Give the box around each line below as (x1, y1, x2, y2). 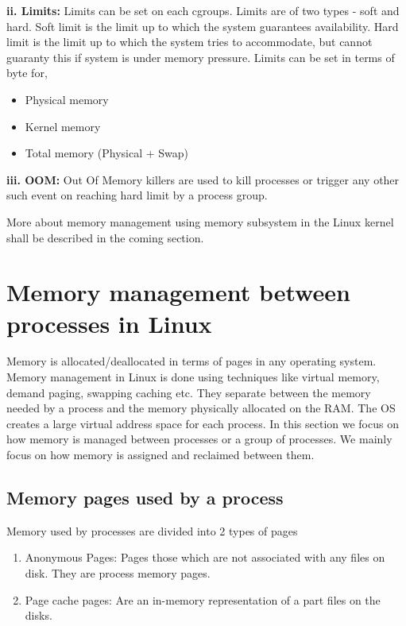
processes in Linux (6, 307, 212, 339)
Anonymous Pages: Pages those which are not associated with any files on (25, 549, 385, 566)
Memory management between (6, 276, 350, 308)
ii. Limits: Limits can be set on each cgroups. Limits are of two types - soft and (6, 2, 400, 18)
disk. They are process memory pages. (25, 564, 211, 581)
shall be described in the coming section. (6, 229, 204, 245)
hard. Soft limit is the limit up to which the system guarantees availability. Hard (6, 17, 399, 34)
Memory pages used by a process (6, 485, 284, 509)
